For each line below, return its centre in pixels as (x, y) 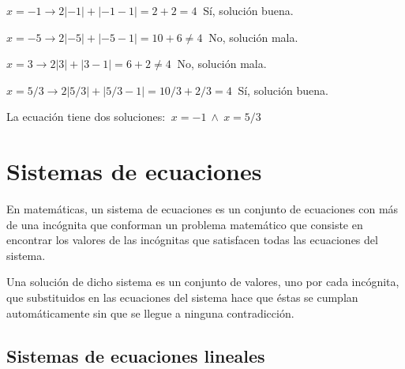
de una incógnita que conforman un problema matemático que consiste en (185, 224)
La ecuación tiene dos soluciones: (86, 117)
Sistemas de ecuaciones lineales (136, 355)
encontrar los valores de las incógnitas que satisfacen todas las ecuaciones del (192, 240)
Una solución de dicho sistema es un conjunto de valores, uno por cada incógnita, (203, 282)
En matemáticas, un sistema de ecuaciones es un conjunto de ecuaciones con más (202, 209)
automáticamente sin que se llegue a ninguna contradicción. (150, 313)
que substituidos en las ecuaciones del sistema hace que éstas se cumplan (182, 297)
